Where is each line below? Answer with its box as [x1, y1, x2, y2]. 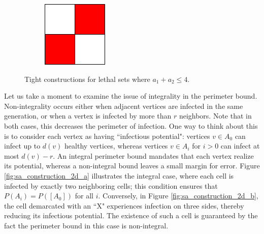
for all [75, 190, 93, 201]
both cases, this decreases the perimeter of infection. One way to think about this [4, 120, 258, 131]
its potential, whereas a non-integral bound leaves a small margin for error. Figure [4, 160, 260, 171]
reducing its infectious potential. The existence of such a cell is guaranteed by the [4, 210, 258, 221]
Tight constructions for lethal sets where [24, 73, 150, 84]
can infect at [220, 140, 260, 151]
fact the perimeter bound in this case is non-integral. [4, 220, 169, 230]
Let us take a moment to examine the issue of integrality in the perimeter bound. [4, 91, 257, 101]
